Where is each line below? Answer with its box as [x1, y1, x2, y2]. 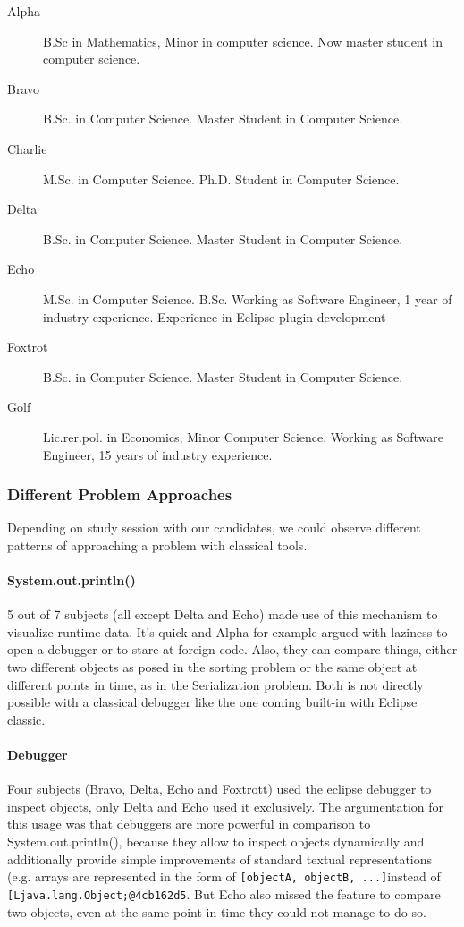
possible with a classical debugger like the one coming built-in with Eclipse [7, 693, 418, 711]
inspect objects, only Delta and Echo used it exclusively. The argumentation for [7, 796, 444, 815]
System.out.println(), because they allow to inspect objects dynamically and [7, 832, 425, 851]
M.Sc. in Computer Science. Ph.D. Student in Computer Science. [43, 169, 400, 188]
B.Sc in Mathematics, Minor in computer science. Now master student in [43, 31, 443, 50]
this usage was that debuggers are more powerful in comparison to [7, 814, 371, 833]
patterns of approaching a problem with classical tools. [7, 535, 308, 554]
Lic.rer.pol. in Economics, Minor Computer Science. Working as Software [43, 427, 444, 446]
